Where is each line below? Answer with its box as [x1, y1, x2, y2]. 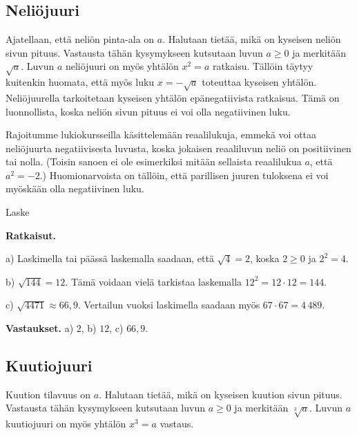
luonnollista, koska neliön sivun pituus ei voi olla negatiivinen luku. [6, 104, 291, 118]
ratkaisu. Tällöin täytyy [212, 59, 313, 73]
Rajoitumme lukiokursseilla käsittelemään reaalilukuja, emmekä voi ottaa [6, 127, 317, 142]
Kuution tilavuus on [6, 387, 91, 401]
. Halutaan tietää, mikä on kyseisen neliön [162, 32, 341, 46]
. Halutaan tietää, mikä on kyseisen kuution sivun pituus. [99, 387, 342, 401]
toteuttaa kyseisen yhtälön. [202, 75, 317, 89]
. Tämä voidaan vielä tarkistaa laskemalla [65, 274, 242, 288]
